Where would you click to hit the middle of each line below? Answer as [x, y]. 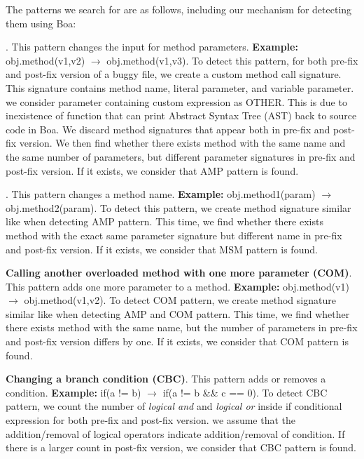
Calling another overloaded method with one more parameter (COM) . [179, 273]
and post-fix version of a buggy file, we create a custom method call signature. [174, 74]
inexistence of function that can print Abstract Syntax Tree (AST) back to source [181, 115]
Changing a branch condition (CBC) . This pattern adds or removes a [166, 379]
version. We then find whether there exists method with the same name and [182, 143]
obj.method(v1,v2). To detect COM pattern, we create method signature [180, 300]
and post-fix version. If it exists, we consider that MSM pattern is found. [162, 249]
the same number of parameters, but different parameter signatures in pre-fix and [181, 156]
